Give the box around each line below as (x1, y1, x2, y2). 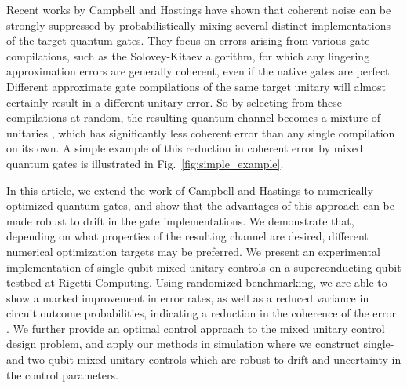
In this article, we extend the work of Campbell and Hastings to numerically (6, 181, 373, 198)
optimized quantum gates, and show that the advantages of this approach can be (6, 197, 395, 214)
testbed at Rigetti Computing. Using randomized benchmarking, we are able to (6, 274, 387, 291)
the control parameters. (6, 366, 118, 383)
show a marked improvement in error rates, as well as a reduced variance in (6, 289, 369, 306)
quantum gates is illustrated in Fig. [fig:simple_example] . (6, 155, 284, 171)
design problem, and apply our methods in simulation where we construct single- (6, 335, 394, 352)
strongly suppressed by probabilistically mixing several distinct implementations (6, 16, 391, 33)
